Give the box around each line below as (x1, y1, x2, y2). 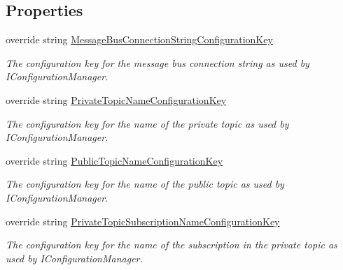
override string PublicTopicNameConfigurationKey (6, 153, 223, 167)
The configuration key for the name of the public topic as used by (6, 177, 284, 191)
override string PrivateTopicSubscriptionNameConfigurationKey (6, 213, 280, 228)
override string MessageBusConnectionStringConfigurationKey (6, 32, 273, 47)
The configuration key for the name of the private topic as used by (6, 116, 289, 130)
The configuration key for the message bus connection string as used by (6, 55, 309, 70)
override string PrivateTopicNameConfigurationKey (6, 92, 227, 107)
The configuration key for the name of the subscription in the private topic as (6, 237, 337, 252)
